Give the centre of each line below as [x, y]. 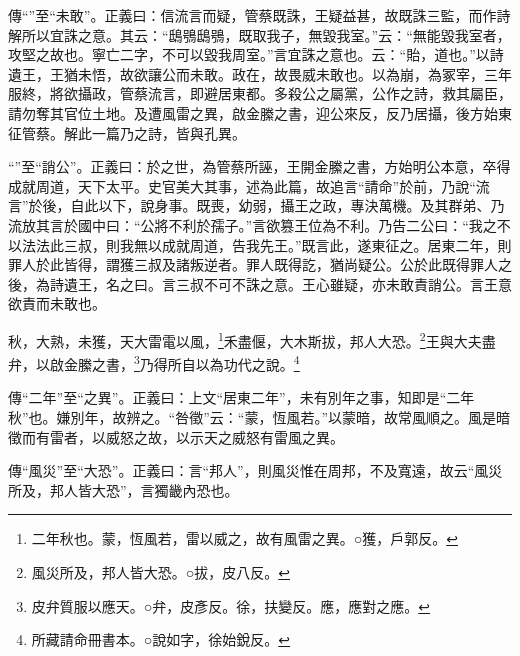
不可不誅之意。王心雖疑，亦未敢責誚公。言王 [350, 283]
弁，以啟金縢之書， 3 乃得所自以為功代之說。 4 [154, 362]
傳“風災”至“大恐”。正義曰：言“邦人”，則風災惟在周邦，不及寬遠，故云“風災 [255, 470]
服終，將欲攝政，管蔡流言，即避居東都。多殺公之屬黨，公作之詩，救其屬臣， [260, 93]
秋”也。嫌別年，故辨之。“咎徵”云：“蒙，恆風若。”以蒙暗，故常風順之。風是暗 [259, 417]
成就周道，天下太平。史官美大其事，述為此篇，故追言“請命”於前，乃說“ [242, 185]
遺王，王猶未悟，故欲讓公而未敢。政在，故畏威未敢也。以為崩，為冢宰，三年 [260, 73]
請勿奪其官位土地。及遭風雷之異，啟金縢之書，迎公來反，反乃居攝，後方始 [253, 112]
